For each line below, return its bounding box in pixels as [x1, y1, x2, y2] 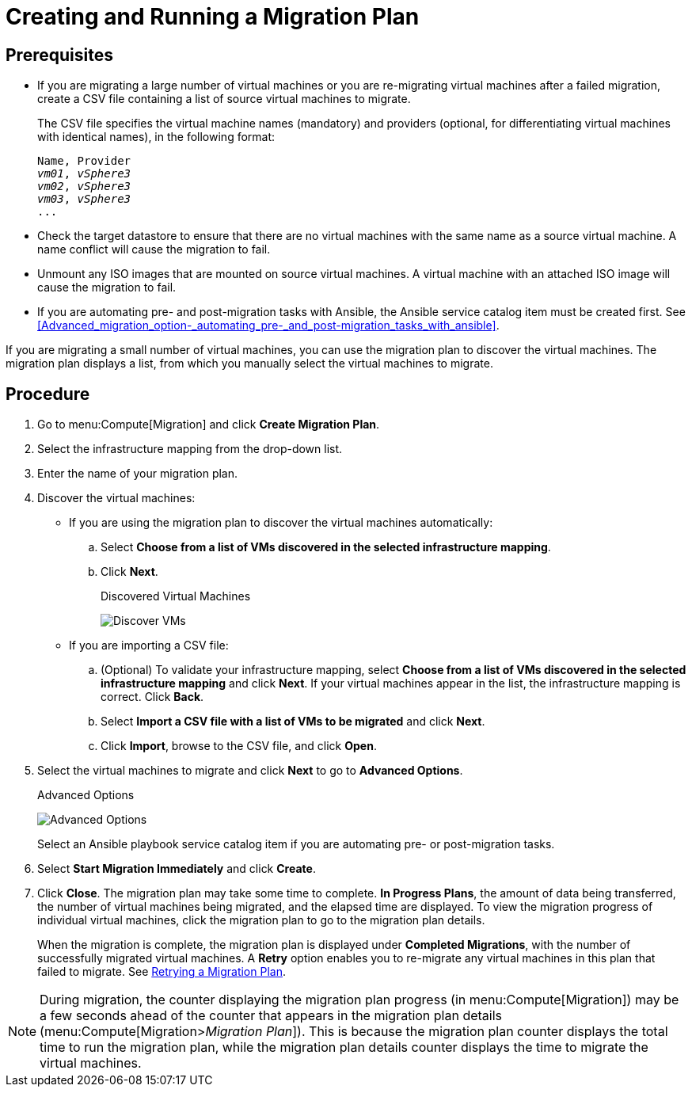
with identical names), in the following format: [37, 130, 276, 144]
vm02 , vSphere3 [37, 180, 131, 193]
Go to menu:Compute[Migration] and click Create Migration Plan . [37, 417, 380, 432]
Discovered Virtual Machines [101, 589, 251, 604]
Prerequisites [6, 44, 113, 65]
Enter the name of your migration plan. [37, 467, 238, 481]
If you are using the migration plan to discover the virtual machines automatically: [69, 516, 493, 530]
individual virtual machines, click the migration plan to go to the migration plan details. [37, 913, 485, 927]
